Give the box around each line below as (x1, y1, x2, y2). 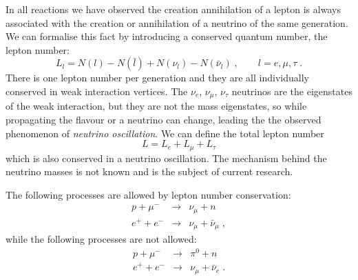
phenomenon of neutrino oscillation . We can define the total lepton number (6, 126, 324, 140)
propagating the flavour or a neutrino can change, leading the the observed (6, 112, 322, 127)
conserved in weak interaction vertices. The (6, 83, 188, 98)
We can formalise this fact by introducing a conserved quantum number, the (6, 29, 328, 43)
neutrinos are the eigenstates (231, 83, 352, 98)
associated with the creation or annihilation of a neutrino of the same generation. (6, 15, 348, 30)
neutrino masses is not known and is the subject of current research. (6, 164, 293, 179)
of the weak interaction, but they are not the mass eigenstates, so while (6, 99, 307, 113)
